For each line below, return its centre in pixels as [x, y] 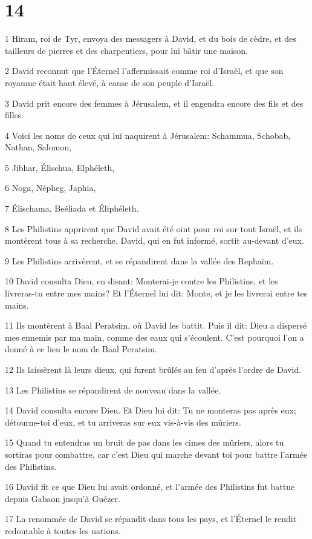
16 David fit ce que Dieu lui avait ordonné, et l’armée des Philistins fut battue [150, 487]
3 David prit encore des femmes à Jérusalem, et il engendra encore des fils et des [154, 103]
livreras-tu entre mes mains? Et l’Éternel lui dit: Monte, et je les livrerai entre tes [156, 293]
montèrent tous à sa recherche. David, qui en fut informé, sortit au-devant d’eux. [154, 240]
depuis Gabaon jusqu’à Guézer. [63, 498]
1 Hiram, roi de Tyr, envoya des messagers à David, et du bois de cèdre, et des [151, 38]
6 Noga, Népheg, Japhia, [50, 188]
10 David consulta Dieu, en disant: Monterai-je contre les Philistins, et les [141, 281]
